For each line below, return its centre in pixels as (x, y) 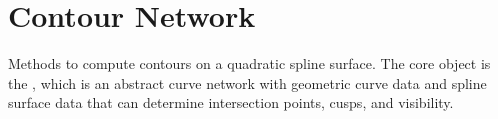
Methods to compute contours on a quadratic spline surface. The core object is (249, 63)
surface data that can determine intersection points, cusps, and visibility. (231, 102)
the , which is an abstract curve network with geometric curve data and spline (247, 82)
